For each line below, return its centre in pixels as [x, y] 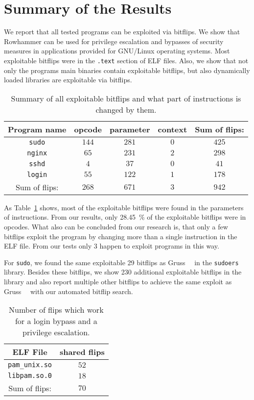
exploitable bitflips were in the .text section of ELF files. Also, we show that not [126, 60]
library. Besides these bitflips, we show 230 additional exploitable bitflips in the [123, 272]
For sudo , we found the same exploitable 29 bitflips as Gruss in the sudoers [121, 262]
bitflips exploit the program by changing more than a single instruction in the [121, 236]
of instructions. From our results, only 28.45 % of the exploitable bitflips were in [125, 217]
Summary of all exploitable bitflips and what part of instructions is [126, 98]
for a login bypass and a [56, 321]
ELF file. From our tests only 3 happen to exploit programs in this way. [112, 246]
